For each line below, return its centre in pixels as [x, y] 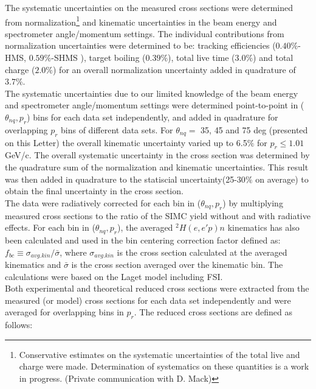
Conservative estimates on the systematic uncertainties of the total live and [160, 354]
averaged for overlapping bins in [64, 312]
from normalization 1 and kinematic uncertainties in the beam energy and [141, 21]
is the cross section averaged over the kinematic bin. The [177, 264]
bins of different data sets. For [117, 129]
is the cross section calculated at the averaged [202, 252]
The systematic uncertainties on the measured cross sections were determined [149, 7]
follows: [19, 325]
